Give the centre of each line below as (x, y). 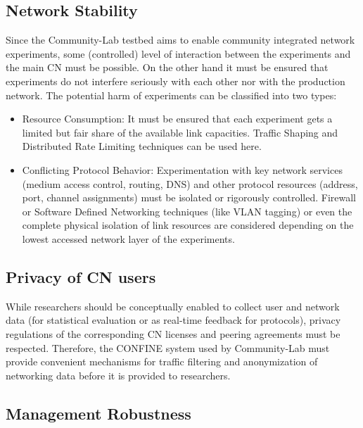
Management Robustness (98, 413)
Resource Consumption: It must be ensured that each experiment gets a (177, 119)
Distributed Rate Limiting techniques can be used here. (142, 146)
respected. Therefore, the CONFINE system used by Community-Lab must (168, 347)
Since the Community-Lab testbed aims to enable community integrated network (180, 40)
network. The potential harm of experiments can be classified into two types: (171, 95)
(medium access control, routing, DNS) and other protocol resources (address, (190, 183)
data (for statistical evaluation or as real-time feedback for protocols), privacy (173, 320)
